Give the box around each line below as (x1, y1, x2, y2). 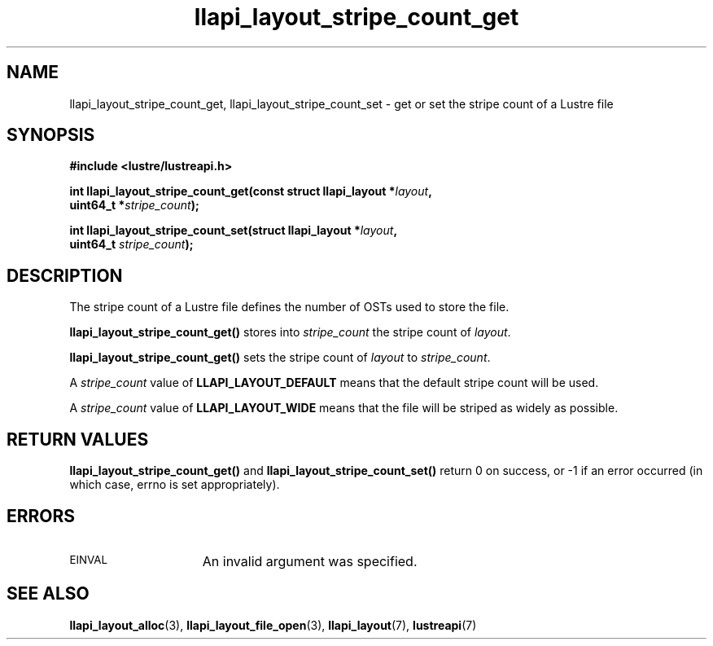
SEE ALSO (7, 583, 90, 604)
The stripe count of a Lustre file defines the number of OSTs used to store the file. (69, 300, 510, 314)
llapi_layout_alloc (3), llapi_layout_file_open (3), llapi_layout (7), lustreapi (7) (69, 617, 477, 632)
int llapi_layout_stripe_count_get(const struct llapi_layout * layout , (69, 184, 432, 199)
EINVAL (69, 552, 108, 566)
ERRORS (7, 505, 76, 526)
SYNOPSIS (7, 125, 95, 146)
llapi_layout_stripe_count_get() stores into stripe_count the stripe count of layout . (69, 325, 511, 340)
